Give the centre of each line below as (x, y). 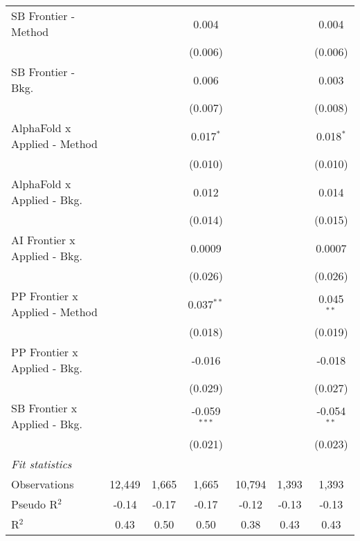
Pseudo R (35, 504)
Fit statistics (42, 464)
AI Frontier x (43, 240)
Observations (43, 484)
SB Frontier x (44, 408)
